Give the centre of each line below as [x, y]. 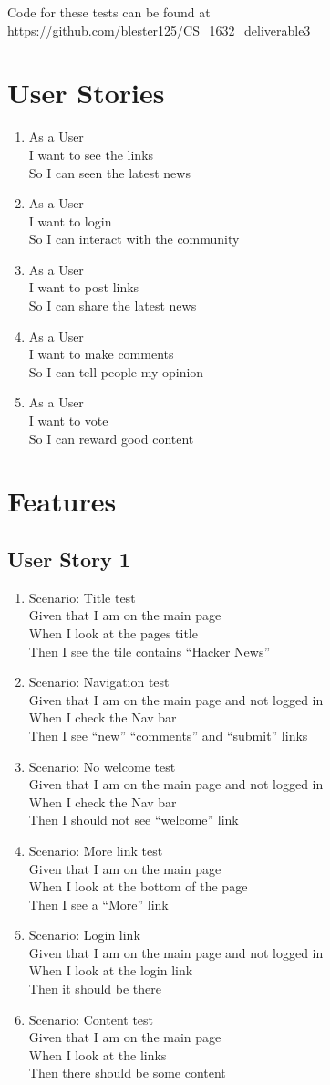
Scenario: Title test [82, 597]
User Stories [86, 93]
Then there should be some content [127, 1073]
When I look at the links [98, 1054]
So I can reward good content [111, 438]
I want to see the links [91, 154]
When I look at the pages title [113, 632]
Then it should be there [95, 989]
